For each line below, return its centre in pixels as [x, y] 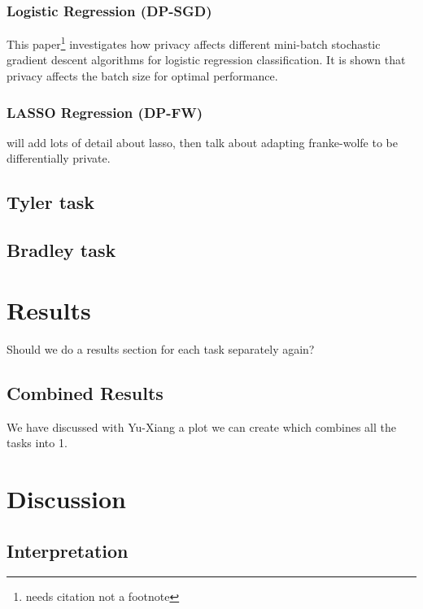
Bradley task [61, 250]
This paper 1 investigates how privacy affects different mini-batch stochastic [194, 43]
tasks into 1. [37, 443]
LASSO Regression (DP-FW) [105, 112]
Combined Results [85, 392]
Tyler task [51, 202]
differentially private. [59, 158]
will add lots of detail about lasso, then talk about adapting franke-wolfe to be [202, 142]
